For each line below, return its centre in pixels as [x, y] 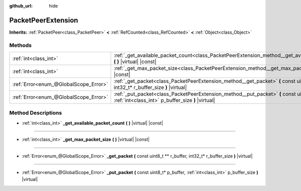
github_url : [21, 6]
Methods [21, 45]
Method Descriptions [36, 113]
